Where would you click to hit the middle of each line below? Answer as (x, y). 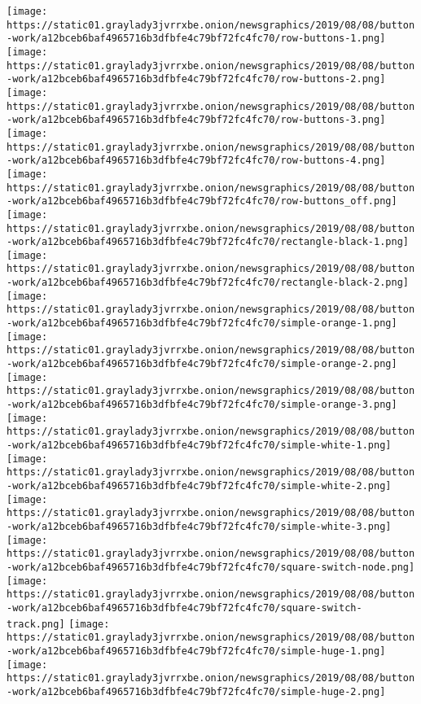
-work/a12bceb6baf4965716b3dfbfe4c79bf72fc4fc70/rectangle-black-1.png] (208, 242)
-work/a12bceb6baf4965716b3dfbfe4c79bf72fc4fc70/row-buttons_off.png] (202, 201)
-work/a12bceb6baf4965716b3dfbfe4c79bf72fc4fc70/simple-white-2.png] (199, 485)
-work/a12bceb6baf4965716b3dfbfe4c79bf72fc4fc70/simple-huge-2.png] (196, 691)
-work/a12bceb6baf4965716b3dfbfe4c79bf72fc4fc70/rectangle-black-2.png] (208, 283)
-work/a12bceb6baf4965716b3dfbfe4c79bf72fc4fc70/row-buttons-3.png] (196, 120)
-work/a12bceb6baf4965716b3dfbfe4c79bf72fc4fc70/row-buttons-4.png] (196, 161)
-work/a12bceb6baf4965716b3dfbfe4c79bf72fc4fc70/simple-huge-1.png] (196, 651)
